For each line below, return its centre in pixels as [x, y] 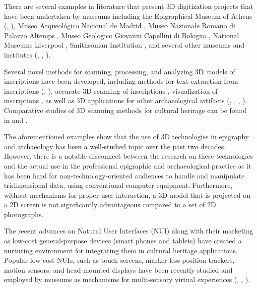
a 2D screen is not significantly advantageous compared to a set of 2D [110, 204]
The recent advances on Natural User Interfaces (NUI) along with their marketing [129, 231]
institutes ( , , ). [27, 54]
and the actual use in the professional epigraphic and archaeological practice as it [128, 165]
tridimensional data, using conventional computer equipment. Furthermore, [118, 185]
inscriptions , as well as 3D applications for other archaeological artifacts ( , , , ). [126, 100]
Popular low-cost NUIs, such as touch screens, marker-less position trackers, [119, 260]
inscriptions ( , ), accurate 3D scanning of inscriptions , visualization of [111, 90]
